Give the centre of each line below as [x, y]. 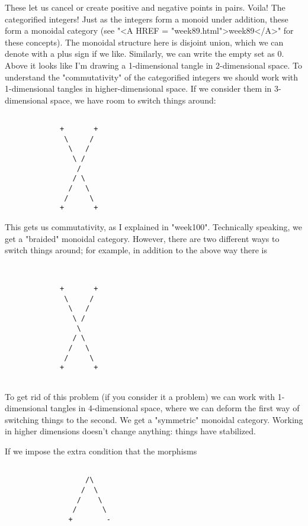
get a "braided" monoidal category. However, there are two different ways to [142, 238]
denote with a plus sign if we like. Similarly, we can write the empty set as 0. [145, 54]
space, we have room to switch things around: [133, 100]
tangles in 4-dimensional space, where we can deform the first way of [175, 408]
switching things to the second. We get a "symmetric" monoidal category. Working [154, 419]
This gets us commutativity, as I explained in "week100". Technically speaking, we [153, 226]
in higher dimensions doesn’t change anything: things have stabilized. [130, 431]
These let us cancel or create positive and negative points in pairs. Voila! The [145, 7]
